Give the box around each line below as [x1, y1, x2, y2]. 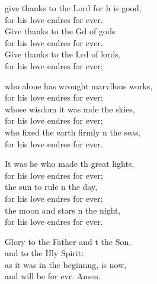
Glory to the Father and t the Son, [5, 235, 132, 247]
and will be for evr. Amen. [5, 270, 101, 282]
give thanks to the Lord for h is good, [5, 2, 142, 14]
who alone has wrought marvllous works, [5, 79, 153, 92]
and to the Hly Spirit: [5, 247, 84, 259]
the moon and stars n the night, [5, 204, 121, 216]
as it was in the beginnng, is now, [5, 258, 127, 270]
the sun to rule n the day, [5, 180, 98, 193]
